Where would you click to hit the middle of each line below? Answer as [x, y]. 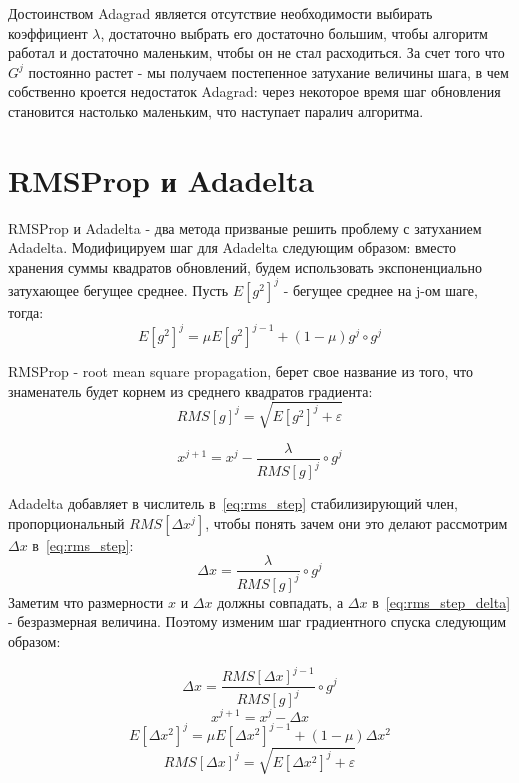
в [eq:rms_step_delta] [441, 601]
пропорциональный [66, 522]
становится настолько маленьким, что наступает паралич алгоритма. [216, 110]
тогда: [26, 311]
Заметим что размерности [86, 601]
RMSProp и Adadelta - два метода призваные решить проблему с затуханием [245, 227]
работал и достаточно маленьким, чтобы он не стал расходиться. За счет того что [256, 52]
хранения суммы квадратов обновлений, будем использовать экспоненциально [245, 266]
